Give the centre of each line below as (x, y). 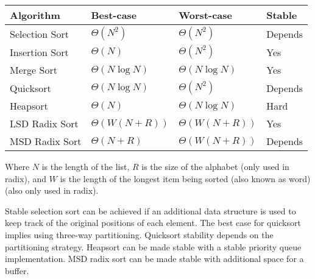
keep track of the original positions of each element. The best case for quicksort (153, 223)
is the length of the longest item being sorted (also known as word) (185, 178)
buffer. (17, 270)
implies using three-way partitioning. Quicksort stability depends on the (139, 234)
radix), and (26, 178)
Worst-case (205, 15)
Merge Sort (34, 70)
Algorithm (35, 15)
